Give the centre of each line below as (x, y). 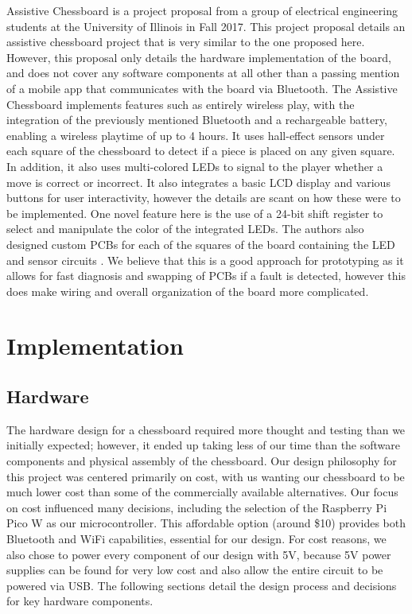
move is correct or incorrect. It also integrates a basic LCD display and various (198, 182)
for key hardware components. (80, 601)
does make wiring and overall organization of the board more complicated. (188, 291)
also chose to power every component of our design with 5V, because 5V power (199, 554)
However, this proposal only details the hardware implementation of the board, (199, 57)
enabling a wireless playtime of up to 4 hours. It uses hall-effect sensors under (196, 135)
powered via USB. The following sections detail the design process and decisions (202, 585)
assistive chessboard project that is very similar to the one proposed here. (186, 42)
